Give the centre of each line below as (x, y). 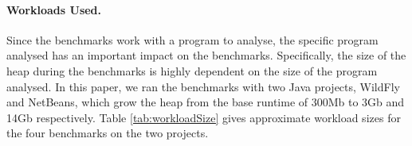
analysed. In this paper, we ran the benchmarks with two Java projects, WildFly (203, 86)
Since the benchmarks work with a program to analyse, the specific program (192, 39)
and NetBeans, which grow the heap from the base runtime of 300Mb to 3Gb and (206, 102)
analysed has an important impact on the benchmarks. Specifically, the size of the (206, 55)
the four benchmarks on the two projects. (108, 133)
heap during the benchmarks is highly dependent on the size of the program (192, 70)
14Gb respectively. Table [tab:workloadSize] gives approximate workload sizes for (204, 117)
